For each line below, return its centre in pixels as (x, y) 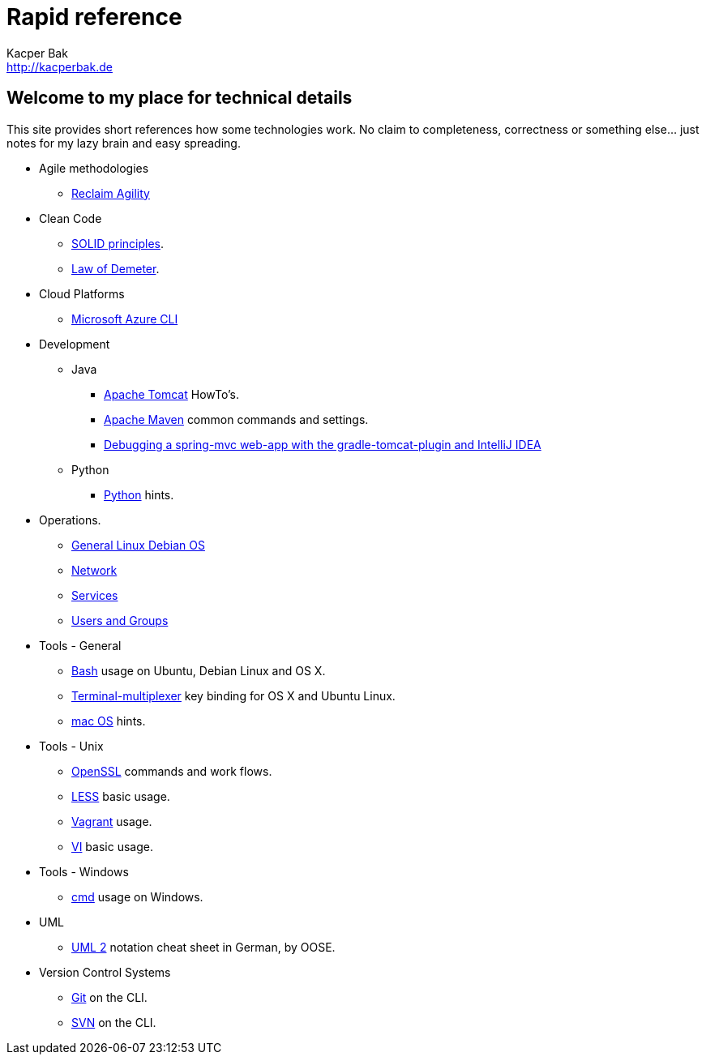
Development (75, 344)
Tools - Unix (71, 746)
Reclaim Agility (111, 193)
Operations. (70, 520)
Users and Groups (120, 620)
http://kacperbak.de (60, 66)
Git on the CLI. (109, 997)
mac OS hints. (109, 721)
